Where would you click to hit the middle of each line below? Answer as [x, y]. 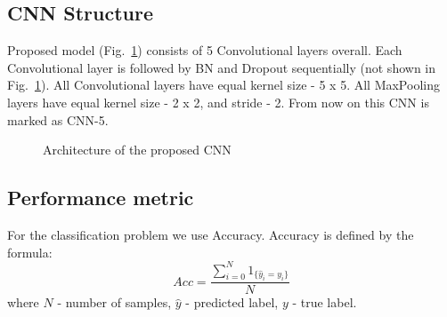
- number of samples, [114, 302]
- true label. [325, 302]
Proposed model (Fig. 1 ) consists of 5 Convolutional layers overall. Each [205, 50]
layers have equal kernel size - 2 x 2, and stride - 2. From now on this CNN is [218, 102]
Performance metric [101, 198]
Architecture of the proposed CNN [137, 150]
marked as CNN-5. [58, 119]
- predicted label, [232, 302]
